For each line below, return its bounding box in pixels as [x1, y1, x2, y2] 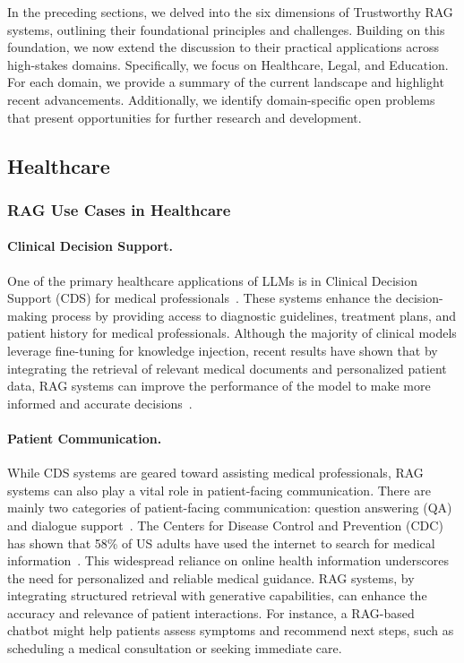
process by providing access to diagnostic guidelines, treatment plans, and [51, 306, 457, 324]
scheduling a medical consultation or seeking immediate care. [7, 639, 342, 658]
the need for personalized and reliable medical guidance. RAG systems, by [7, 568, 415, 587]
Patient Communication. [7, 428, 162, 447]
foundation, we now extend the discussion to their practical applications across [7, 38, 440, 56]
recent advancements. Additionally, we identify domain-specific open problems [7, 90, 435, 108]
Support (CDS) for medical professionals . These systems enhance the [7, 288, 392, 307]
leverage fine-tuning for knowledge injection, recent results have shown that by [7, 340, 438, 359]
